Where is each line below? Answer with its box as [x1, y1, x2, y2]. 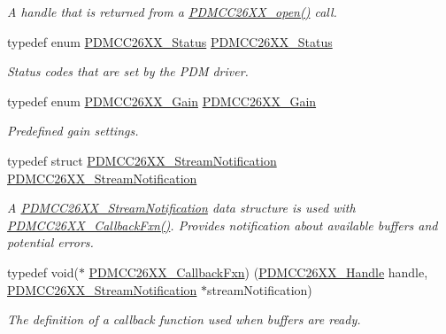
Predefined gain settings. [7, 121, 139, 140]
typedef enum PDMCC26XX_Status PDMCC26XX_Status [7, 32, 333, 50]
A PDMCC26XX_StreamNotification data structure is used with [7, 198, 356, 217]
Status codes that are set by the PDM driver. [7, 62, 249, 81]
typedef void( [7, 262, 79, 281]
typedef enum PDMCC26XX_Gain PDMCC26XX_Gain [7, 91, 317, 110]
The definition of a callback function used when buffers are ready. [7, 310, 361, 329]
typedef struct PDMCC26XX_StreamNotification [7, 151, 277, 169]
